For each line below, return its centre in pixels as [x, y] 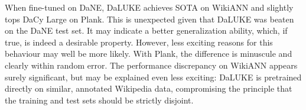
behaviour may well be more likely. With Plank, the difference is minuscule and [149, 54]
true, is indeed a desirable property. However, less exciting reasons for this [139, 42]
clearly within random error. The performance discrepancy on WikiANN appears [151, 65]
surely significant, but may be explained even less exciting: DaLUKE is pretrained [153, 77]
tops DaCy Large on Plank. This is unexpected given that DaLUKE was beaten [149, 19]
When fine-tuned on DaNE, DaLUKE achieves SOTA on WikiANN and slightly [149, 7]
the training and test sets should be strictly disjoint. [99, 100]
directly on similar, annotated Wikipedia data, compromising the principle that [149, 88]
